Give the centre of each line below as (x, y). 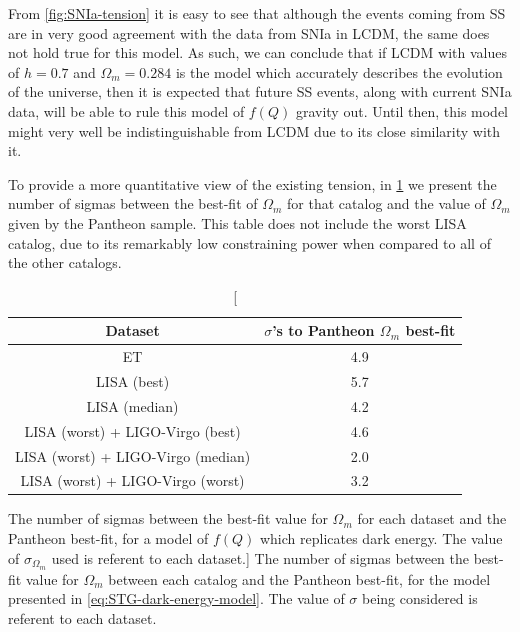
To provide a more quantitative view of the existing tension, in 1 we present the (252, 183)
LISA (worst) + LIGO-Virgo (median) (133, 455)
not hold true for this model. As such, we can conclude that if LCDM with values (257, 52)
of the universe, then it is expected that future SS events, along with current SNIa (260, 91)
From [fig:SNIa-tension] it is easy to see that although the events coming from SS (257, 13)
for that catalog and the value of (386, 203)
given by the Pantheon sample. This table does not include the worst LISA (237, 222)
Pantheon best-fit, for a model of (108, 538)
